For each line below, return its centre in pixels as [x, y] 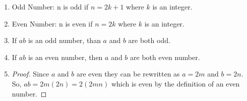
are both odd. [149, 40]
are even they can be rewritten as [128, 74]
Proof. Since [30, 74]
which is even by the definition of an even [175, 83]
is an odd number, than [64, 40]
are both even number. [165, 57]
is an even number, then [65, 57]
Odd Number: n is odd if [50, 6]
